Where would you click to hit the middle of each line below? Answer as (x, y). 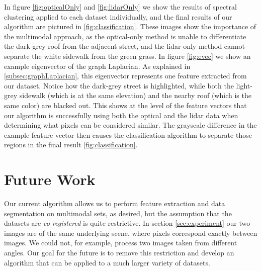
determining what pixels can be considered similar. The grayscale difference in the (130, 125)
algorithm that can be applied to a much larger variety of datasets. (107, 262)
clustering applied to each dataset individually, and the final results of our (118, 16)
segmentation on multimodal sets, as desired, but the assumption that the (118, 213)
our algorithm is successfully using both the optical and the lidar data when (121, 115)
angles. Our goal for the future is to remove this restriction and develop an (119, 252)
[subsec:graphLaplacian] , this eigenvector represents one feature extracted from (125, 76)
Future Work (50, 179)
